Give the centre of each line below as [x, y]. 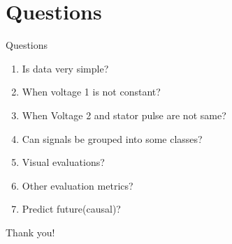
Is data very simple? [65, 68]
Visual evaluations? [63, 162]
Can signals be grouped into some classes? [112, 138]
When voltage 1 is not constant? [91, 92]
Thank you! [30, 232]
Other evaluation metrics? [78, 185]
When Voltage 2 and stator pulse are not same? [124, 115]
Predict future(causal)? [71, 209]
